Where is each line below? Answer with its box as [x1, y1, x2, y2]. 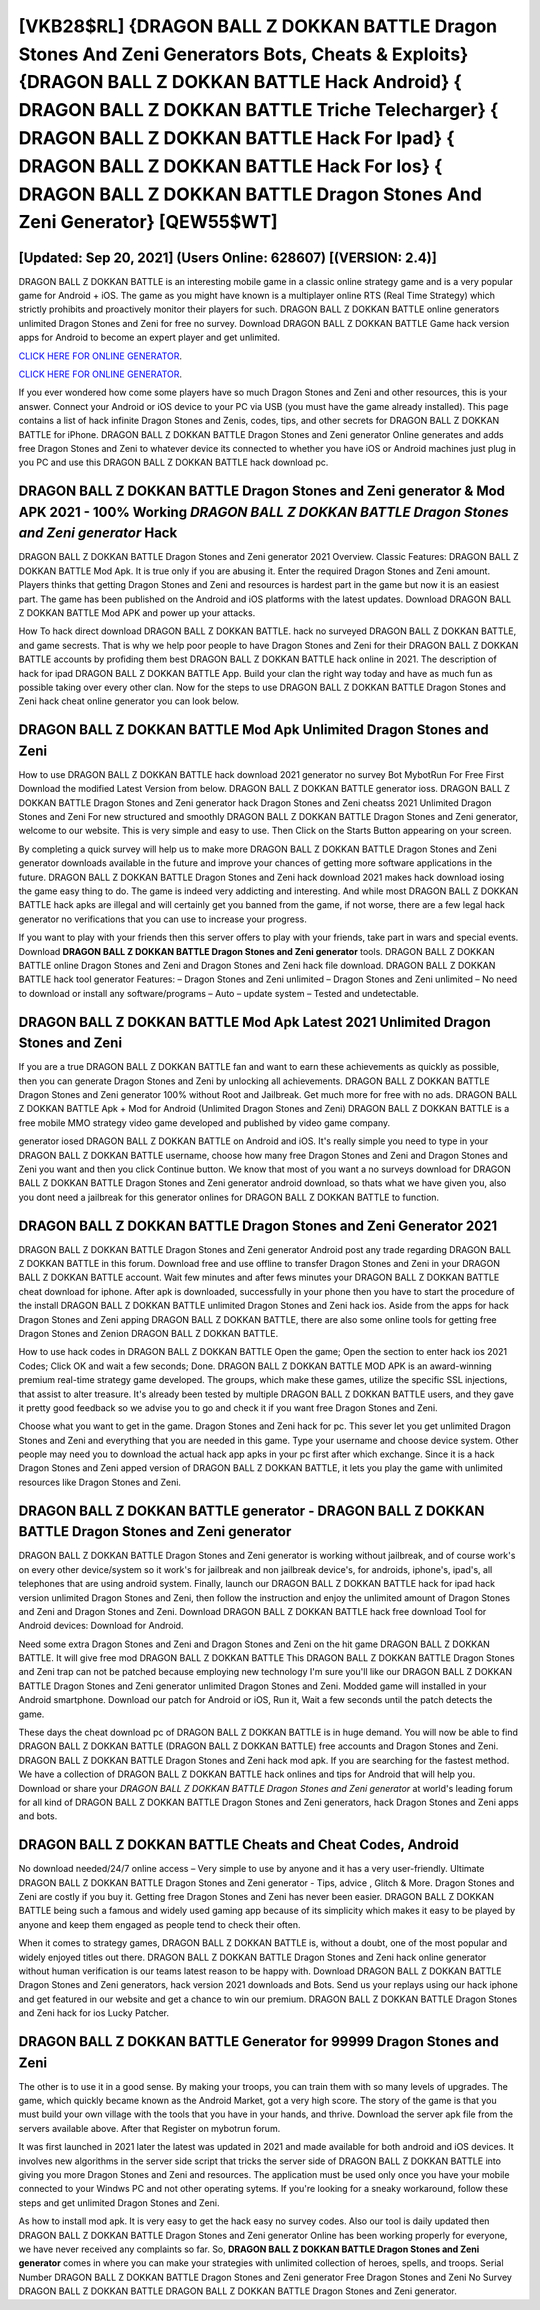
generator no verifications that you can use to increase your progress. [18, 913, 307, 925]
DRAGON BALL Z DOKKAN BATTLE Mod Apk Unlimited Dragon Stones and [18, 721, 489, 739]
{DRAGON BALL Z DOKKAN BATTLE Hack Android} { [18, 71, 462, 94]
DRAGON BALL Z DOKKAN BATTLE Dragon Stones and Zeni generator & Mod [18, 483, 505, 500]
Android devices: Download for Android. [18, 1620, 184, 1632]
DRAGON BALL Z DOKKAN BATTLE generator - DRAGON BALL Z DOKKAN [18, 1502, 485, 1519]
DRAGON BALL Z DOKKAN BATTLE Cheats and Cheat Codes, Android [18, 1836, 459, 1854]
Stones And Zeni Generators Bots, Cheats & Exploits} [18, 43, 469, 65]
